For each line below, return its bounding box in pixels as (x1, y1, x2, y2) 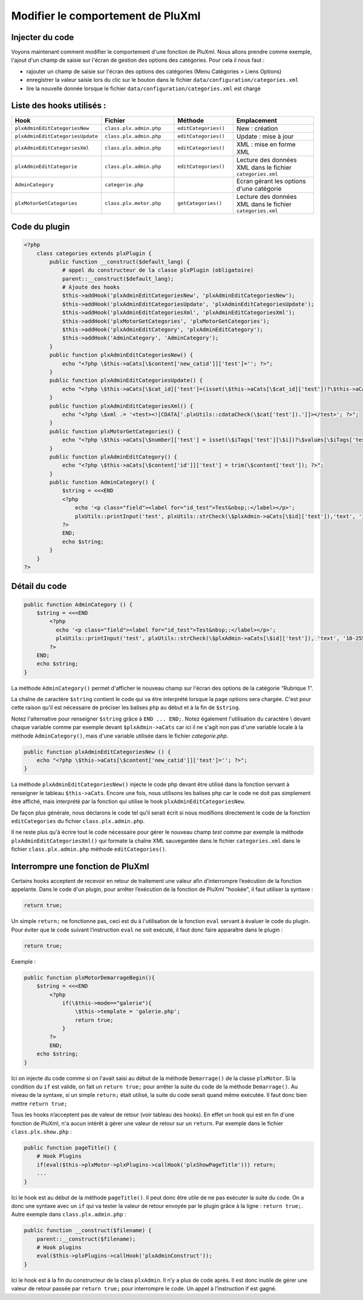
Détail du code (11, 581, 67, 592)
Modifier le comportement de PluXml (11, 9, 201, 22)
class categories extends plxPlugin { (36, 250, 152, 257)
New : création (236, 124, 278, 133)
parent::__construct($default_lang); (62, 275, 174, 282)
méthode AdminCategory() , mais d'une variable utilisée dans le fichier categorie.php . (11, 732, 229, 739)
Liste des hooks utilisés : (11, 101, 106, 111)
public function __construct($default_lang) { (49, 258, 190, 265)
